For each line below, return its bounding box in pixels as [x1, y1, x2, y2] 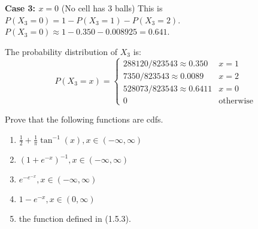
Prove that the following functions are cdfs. [5, 112, 163, 125]
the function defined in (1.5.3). [19, 212, 131, 225]
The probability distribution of [5, 45, 118, 57]
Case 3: [5, 2, 36, 14]
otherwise [218, 96, 254, 105]
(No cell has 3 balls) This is [61, 2, 163, 14]
